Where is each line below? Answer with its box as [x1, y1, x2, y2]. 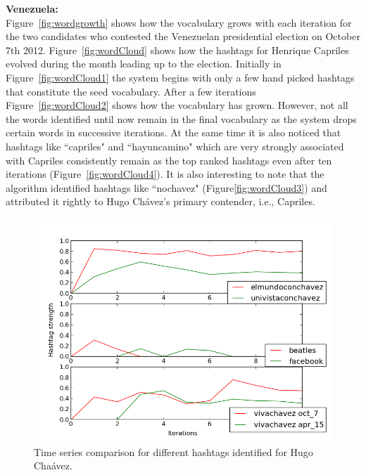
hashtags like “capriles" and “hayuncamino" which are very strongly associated [6, 138, 344, 153]
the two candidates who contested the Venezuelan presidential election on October [6, 29, 360, 44]
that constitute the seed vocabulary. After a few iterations [6, 84, 256, 98]
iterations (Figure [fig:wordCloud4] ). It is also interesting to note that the [6, 167, 324, 181]
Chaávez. [34, 458, 72, 473]
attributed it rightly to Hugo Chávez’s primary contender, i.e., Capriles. [6, 194, 315, 209]
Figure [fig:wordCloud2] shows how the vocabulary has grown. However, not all [6, 98, 348, 112]
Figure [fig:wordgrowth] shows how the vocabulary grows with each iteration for [6, 15, 352, 30]
